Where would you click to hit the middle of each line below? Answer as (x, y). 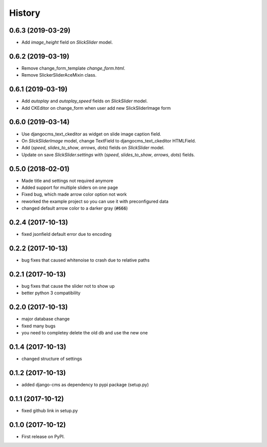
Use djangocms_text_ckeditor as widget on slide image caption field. (91, 134)
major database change (46, 319)
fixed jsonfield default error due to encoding (67, 234)
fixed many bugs (39, 326)
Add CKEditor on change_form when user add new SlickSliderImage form (96, 108)
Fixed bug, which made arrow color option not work (74, 194)
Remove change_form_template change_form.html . (73, 68)
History (25, 13)
